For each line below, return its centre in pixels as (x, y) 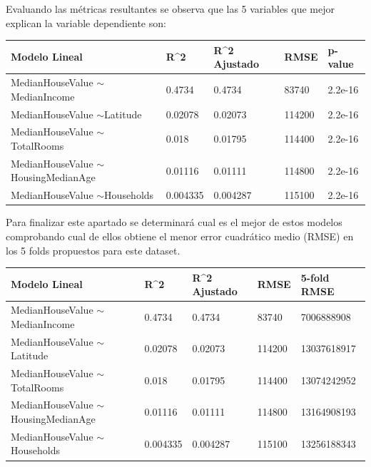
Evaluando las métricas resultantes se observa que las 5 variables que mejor (171, 9)
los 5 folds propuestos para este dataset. (93, 250)
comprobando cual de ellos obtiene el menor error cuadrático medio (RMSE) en (180, 236)
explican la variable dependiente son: (86, 22)
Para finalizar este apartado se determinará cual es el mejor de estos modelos (174, 222)
